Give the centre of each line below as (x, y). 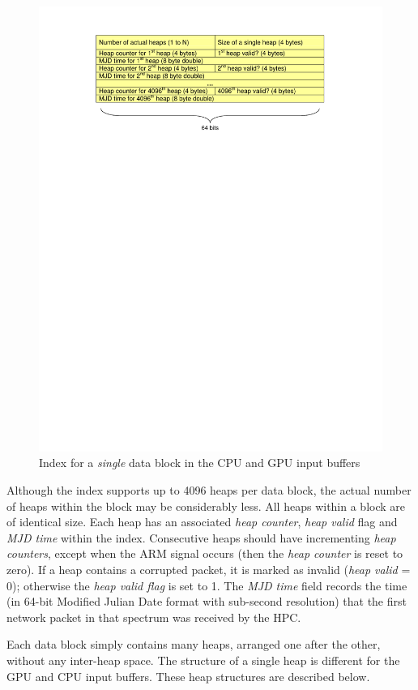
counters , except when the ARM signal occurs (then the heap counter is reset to (205, 553)
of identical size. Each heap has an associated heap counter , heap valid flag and (202, 522)
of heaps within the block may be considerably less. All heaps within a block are (206, 506)
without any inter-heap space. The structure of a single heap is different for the (203, 660)
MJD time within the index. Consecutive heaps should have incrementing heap (201, 537)
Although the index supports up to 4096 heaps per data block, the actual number (209, 490)
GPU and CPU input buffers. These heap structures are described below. (188, 676)
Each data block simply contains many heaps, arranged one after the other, (194, 644)
